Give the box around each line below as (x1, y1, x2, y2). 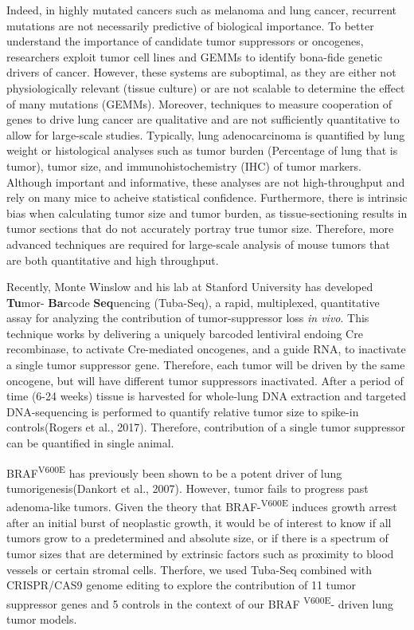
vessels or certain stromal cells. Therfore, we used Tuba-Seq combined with (6, 561, 373, 577)
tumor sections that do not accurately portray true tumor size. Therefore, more (6, 220, 394, 237)
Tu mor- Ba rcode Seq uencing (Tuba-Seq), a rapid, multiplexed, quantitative (6, 293, 380, 310)
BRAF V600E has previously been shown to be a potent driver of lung (6, 462, 342, 481)
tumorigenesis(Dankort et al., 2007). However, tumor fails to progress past (6, 479, 369, 496)
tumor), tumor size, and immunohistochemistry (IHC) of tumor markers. (6, 157, 361, 174)
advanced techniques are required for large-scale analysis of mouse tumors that (6, 235, 390, 252)
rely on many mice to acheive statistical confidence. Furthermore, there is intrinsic (6, 189, 408, 206)
